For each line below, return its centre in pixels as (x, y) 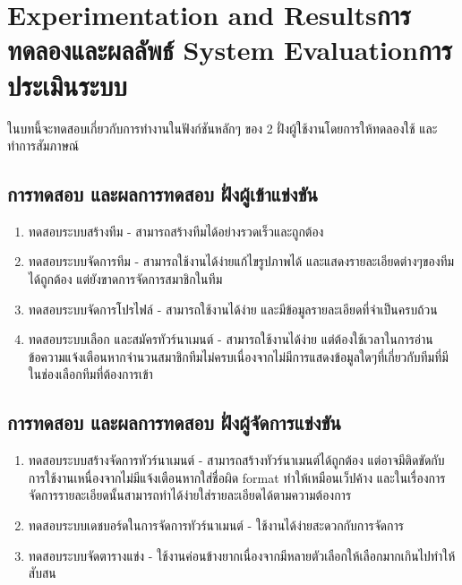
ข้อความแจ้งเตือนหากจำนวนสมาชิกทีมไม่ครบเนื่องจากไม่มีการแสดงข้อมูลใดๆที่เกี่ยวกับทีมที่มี (238, 356)
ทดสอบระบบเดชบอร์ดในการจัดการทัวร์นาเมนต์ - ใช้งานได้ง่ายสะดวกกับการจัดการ (216, 525)
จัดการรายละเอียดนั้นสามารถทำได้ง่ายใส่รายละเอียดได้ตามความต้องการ (190, 495)
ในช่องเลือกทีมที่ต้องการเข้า (90, 374)
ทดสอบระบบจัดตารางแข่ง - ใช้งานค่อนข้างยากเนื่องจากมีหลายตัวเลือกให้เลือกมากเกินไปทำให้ (242, 555)
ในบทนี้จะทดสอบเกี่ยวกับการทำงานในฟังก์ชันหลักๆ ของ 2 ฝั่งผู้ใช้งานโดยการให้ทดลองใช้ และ (222, 128)
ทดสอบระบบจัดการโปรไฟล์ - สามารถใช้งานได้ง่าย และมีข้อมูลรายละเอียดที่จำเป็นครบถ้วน (233, 309)
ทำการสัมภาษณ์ (43, 146)
